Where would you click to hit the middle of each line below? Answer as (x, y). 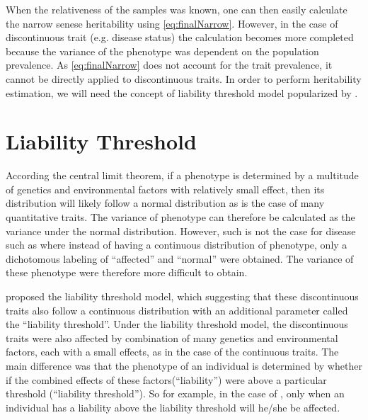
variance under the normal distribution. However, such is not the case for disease (181, 231)
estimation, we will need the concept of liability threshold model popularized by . (182, 92)
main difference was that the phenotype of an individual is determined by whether (184, 365)
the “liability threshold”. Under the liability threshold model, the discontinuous (177, 324)
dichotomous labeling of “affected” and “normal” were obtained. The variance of (180, 258)
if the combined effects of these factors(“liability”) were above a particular (166, 379)
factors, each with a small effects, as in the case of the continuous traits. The (172, 352)
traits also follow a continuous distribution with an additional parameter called (177, 310)
